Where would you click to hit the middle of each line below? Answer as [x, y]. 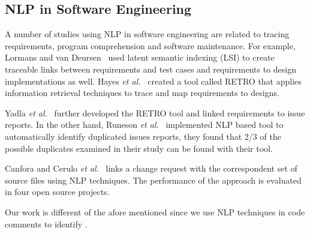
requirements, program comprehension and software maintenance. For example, [150, 45]
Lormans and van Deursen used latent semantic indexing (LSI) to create [140, 57]
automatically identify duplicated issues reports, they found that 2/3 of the [143, 136]
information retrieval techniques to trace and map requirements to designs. [142, 93]
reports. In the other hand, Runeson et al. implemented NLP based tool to [144, 124]
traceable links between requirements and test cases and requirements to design [151, 69]
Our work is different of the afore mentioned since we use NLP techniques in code [155, 211]
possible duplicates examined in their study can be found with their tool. [139, 148]
